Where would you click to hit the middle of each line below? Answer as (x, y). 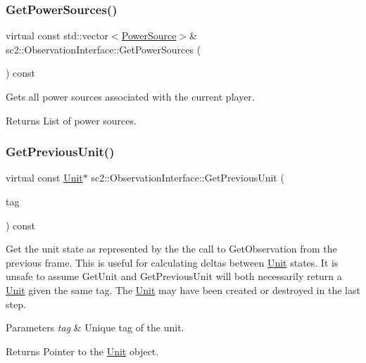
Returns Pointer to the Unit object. (82, 351)
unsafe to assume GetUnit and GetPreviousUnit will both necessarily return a (174, 276)
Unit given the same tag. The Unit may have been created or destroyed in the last (183, 289)
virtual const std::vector (57, 36)
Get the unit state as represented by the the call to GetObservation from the (171, 249)
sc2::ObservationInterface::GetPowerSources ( (103, 49)
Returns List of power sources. (71, 120)
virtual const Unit (44, 178)
